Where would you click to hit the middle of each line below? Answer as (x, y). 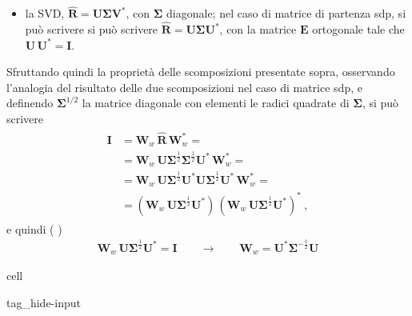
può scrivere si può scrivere (92, 29)
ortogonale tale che (358, 29)
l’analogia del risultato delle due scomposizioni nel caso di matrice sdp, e (184, 87)
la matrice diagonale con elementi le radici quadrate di (216, 103)
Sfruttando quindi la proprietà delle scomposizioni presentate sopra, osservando (201, 72)
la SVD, (45, 13)
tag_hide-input (44, 302)
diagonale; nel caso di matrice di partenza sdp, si (286, 13)
